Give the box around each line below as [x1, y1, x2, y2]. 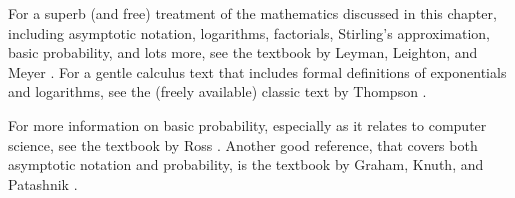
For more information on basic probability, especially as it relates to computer [8, 114, 487, 135]
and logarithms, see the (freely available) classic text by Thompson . [8, 81, 427, 102]
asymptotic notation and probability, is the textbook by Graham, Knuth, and [8, 154, 484, 175]
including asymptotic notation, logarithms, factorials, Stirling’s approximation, [8, 22, 491, 43]
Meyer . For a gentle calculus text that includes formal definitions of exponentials [8, 61, 507, 82]
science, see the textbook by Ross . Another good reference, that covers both [8, 134, 478, 155]
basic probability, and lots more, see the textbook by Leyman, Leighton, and [8, 42, 478, 63]
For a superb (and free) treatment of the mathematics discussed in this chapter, [8, 3, 497, 23]
